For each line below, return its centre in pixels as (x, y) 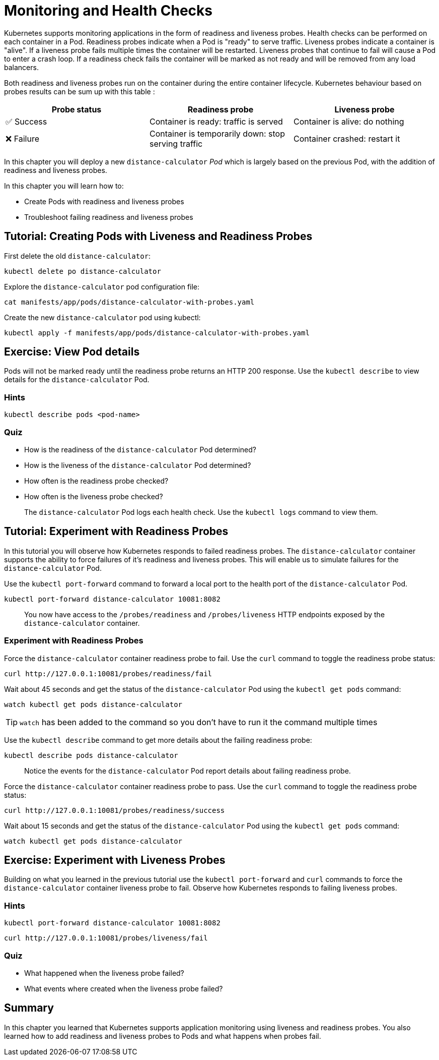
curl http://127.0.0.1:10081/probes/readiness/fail (108, 673)
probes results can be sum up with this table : (80, 91)
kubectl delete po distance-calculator (83, 271)
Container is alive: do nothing (349, 121)
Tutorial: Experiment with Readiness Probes (116, 532)
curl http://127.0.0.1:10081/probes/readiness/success (115, 810)
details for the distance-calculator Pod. (77, 380)
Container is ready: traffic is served (216, 121)
